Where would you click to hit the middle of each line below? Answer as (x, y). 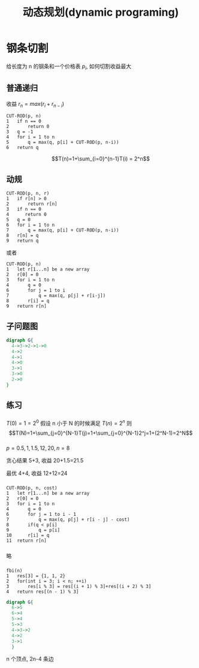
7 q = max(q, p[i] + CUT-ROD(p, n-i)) (63, 230)
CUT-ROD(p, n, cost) (32, 488)
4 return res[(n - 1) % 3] (43, 592)
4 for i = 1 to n (31, 137)
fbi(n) (14, 571)
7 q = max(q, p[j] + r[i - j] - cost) (68, 519)
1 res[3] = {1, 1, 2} (36, 576)
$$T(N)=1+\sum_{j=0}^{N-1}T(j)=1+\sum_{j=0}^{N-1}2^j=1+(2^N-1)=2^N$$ (101, 433)
